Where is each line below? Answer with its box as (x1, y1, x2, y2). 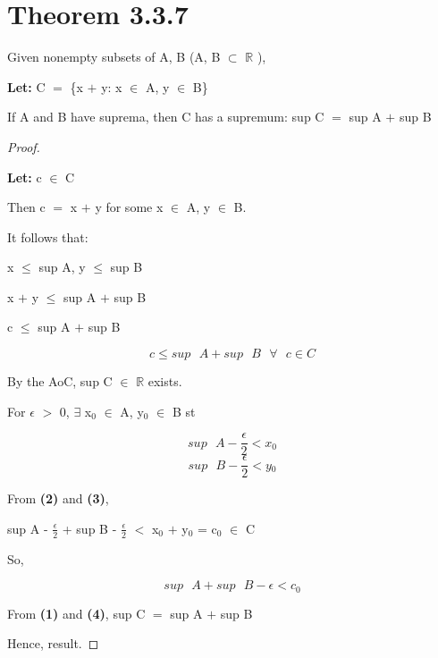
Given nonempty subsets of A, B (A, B (7, 47, 221, 66)
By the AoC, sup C (7, 372, 113, 391)
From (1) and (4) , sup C (7, 603, 146, 622)
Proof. (7, 137, 40, 156)
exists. (147, 372, 182, 391)
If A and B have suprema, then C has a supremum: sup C (7, 107, 324, 126)
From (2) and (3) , (7, 489, 109, 508)
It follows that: (7, 227, 88, 246)
